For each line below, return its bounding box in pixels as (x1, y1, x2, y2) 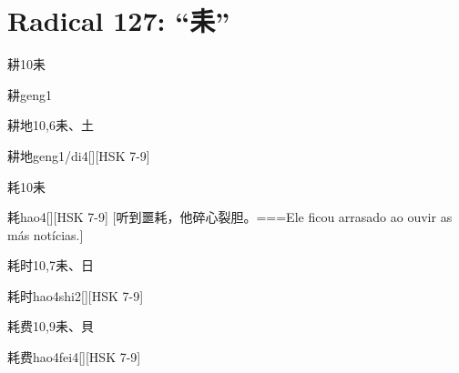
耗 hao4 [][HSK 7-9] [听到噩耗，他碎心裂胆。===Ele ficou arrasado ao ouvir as (7, 207, 453, 227)
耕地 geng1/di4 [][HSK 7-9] (7, 146, 150, 165)
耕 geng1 (7, 85, 52, 104)
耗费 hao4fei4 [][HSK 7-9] (7, 348, 141, 367)
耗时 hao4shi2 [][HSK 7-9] (7, 286, 144, 305)
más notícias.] (7, 225, 84, 244)
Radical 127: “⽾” (7, 2, 230, 39)
